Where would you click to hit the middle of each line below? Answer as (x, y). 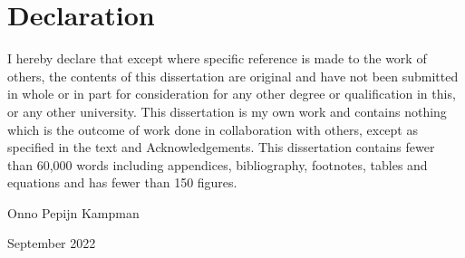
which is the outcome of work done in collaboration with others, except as (213, 129)
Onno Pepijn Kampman (73, 212)
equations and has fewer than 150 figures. (122, 182)
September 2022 (52, 243)
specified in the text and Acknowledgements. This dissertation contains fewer (221, 147)
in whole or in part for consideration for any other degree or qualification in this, (232, 94)
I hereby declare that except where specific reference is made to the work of (217, 58)
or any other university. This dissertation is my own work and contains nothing (227, 111)
